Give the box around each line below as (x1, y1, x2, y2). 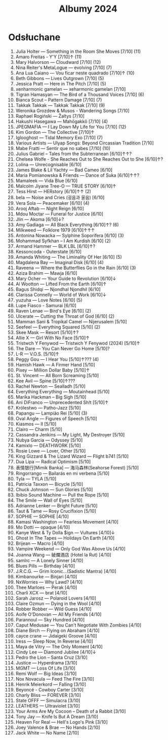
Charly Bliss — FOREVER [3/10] (15, 692, 81, 698)
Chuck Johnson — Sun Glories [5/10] (15, 486, 93, 492)
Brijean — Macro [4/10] (15, 540, 65, 546)
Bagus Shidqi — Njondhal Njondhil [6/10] (15, 286, 101, 292)
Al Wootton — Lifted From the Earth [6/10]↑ (15, 281, 107, 287)
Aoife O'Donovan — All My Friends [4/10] (15, 611, 102, 617)
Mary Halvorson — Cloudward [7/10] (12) (15, 59, 101, 65)
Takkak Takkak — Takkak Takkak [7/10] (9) (15, 102, 105, 108)
